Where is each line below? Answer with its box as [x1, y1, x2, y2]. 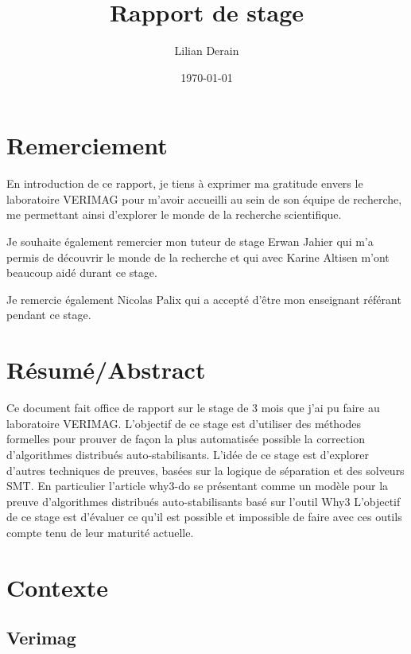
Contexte [6, 570, 108, 603]
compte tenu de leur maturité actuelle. [6, 524, 194, 540]
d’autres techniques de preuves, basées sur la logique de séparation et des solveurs [6, 461, 405, 478]
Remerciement [6, 129, 168, 162]
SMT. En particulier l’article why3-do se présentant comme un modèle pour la [6, 477, 389, 494]
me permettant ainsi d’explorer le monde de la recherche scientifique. [6, 206, 342, 223]
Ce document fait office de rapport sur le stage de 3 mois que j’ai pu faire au [6, 399, 380, 416]
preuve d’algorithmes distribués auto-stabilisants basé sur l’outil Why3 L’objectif [6, 492, 401, 509]
